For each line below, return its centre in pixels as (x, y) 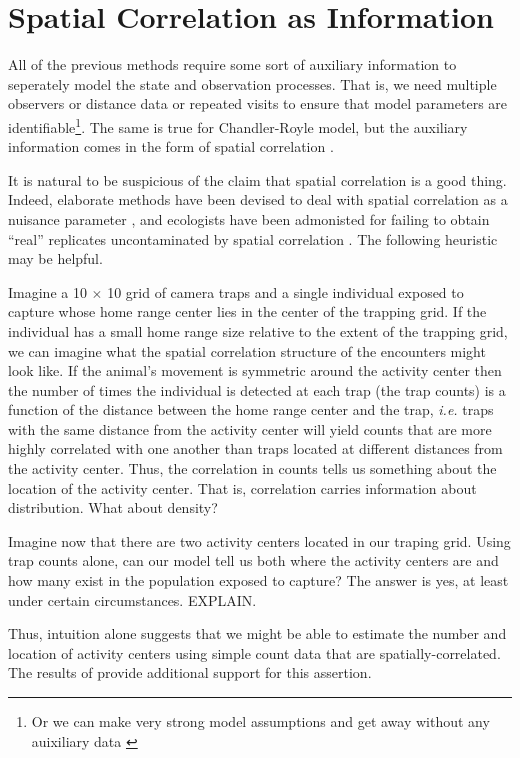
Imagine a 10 (47, 291)
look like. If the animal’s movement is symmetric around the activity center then (255, 370)
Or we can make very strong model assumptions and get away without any (260, 721)
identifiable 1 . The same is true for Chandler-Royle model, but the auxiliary (238, 125)
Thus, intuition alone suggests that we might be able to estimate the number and (257, 633)
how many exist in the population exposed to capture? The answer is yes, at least (258, 580)
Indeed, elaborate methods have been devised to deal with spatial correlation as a (258, 199)
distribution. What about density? (113, 507)
